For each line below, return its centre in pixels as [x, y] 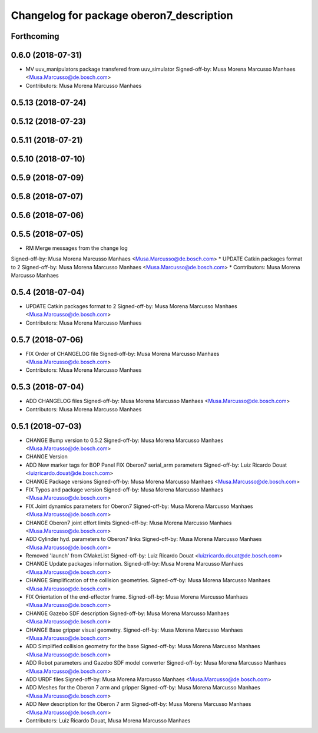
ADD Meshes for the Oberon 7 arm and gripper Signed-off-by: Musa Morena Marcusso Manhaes [143, 688]
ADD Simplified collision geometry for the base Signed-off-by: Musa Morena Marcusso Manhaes [143, 646]
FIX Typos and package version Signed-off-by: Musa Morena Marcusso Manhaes [125, 490]
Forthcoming [35, 36]
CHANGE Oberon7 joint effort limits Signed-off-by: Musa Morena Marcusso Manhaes [129, 523]
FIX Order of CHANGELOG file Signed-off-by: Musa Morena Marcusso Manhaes [122, 354]
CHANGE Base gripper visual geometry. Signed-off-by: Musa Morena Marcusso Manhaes [134, 630]
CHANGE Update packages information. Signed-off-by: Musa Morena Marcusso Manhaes [135, 564]
